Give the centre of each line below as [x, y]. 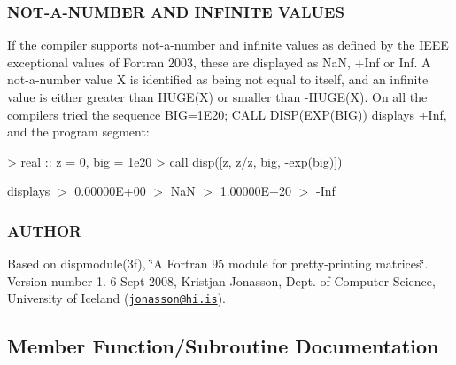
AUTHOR [45, 230]
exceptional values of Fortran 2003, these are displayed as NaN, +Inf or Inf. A [219, 62]
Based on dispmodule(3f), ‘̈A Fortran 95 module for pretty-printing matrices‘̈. [218, 264]
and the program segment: [78, 132]
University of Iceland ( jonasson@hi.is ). [116, 298]
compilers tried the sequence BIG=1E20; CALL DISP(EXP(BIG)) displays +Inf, [227, 114]
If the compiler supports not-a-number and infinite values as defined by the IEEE [228, 45]
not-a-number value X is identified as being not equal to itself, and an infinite [218, 79]
